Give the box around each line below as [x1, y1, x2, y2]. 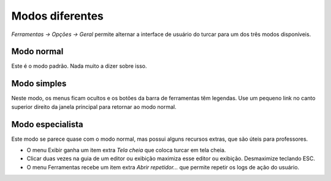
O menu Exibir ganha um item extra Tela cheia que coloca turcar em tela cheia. [26, 147, 226, 154]
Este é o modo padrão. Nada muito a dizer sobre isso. [11, 62, 147, 70]
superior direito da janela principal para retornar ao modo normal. [11, 103, 177, 110]
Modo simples [11, 78, 67, 89]
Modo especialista [11, 119, 83, 130]
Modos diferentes [11, 9, 104, 23]
